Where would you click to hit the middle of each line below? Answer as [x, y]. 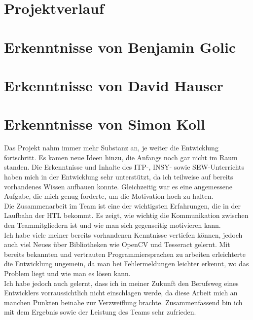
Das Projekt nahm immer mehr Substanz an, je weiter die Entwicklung [111, 148]
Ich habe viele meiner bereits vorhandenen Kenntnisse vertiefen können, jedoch [123, 234]
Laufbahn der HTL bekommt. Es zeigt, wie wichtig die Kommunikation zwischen [126, 215]
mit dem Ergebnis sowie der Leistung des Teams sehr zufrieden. [100, 312]
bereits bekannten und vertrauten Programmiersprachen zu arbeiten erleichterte [125, 254]
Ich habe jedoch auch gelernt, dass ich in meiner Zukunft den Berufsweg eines [121, 283]
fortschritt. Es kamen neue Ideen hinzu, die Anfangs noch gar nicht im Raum [121, 157]
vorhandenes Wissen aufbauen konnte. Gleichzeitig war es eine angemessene [118, 186]
